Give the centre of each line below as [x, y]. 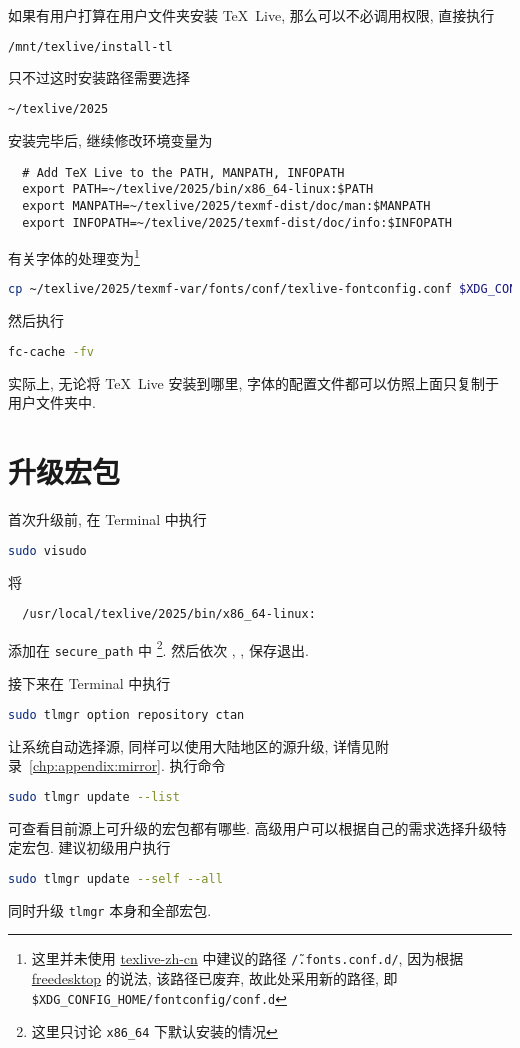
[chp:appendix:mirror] [95, 765]
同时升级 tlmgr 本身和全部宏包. [110, 909]
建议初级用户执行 [114, 847]
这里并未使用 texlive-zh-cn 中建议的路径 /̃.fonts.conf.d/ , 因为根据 [247, 958]
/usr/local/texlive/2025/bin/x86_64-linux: [169, 614]
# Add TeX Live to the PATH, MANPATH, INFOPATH [183, 172]
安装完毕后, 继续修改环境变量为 [110, 139]
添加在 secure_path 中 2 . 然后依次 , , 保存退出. [158, 648]
